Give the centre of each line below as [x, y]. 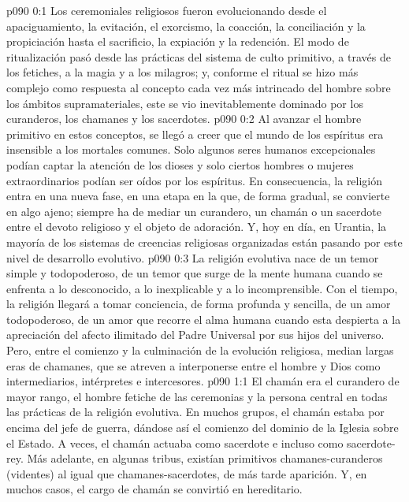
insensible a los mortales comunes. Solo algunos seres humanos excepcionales [191, 149]
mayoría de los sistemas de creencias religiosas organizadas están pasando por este [204, 242]
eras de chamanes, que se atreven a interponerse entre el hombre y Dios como [193, 365]
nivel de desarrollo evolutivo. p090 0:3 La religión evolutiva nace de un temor [193, 257]
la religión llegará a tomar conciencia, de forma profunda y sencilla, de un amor [199, 304]
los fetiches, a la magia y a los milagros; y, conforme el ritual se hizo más [182, 72]
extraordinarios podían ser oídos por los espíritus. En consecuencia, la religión [195, 180]
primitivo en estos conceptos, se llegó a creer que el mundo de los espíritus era [195, 134]
